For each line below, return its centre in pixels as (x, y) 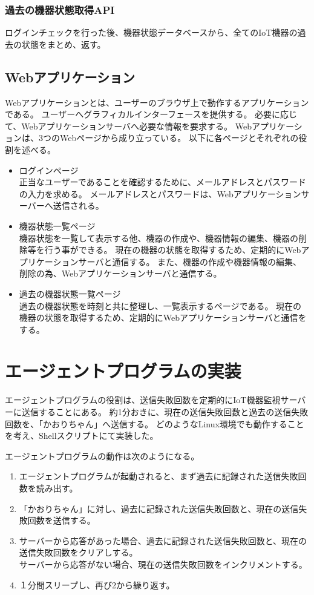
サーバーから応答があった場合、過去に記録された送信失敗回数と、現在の (163, 540)
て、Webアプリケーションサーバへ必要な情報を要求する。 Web (129, 126)
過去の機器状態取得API (60, 9)
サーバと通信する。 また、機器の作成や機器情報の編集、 (190, 261)
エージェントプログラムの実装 (123, 371)
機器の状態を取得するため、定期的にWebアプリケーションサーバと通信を (163, 317)
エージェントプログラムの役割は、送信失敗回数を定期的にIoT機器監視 (143, 400)
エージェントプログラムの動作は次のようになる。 (102, 455)
